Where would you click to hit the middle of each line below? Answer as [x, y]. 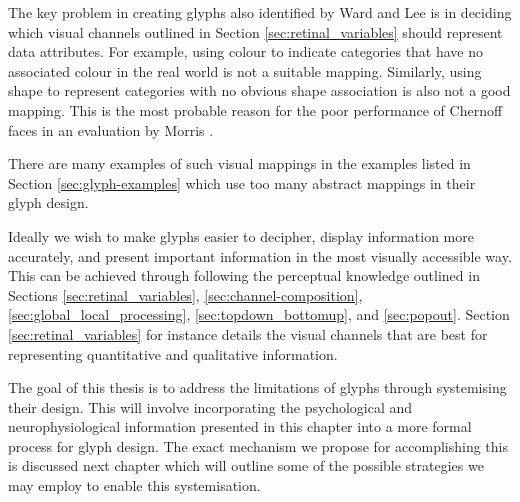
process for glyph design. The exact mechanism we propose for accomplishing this [258, 445]
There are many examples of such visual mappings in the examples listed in [239, 163]
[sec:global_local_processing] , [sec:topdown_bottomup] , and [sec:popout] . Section [259, 314]
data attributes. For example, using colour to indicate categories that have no [246, 51]
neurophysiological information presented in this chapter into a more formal [240, 426]
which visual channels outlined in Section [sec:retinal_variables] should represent [255, 31]
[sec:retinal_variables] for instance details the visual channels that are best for [248, 333]
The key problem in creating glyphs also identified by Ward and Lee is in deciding [260, 12]
